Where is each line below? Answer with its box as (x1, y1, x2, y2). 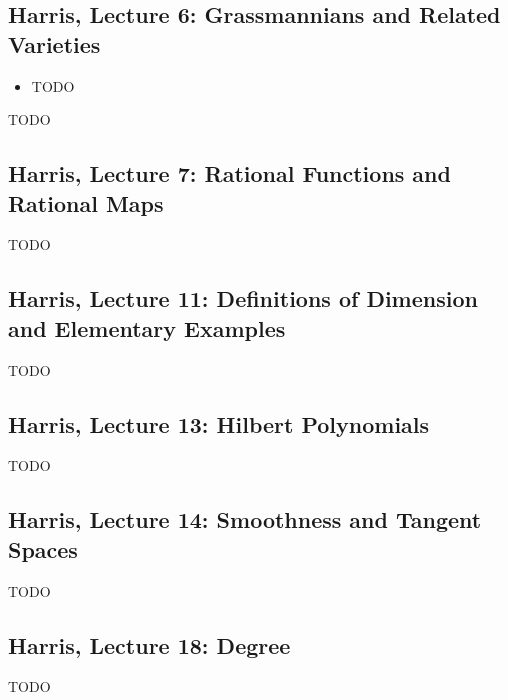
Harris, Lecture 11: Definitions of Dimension (8, 283, 478, 314)
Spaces (8, 533, 78, 564)
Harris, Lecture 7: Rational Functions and (8, 158, 451, 189)
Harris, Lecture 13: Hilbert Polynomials (8, 408, 430, 439)
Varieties (8, 28, 101, 59)
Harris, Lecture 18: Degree (8, 629, 291, 660)
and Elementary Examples (8, 312, 286, 343)
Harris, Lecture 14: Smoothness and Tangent (8, 504, 482, 535)
